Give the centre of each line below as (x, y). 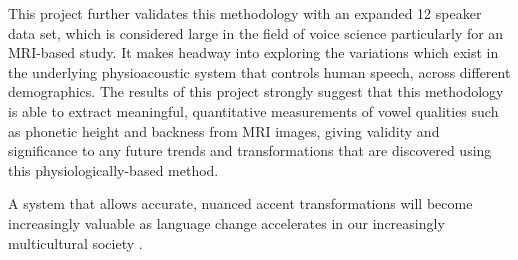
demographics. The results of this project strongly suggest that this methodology (256, 91)
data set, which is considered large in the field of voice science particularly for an (256, 32)
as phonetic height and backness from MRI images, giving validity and (224, 130)
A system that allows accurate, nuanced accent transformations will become (240, 203)
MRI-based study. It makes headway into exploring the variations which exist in (253, 52)
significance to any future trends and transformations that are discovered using (250, 150)
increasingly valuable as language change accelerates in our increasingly (226, 222)
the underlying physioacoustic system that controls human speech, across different (259, 71)
